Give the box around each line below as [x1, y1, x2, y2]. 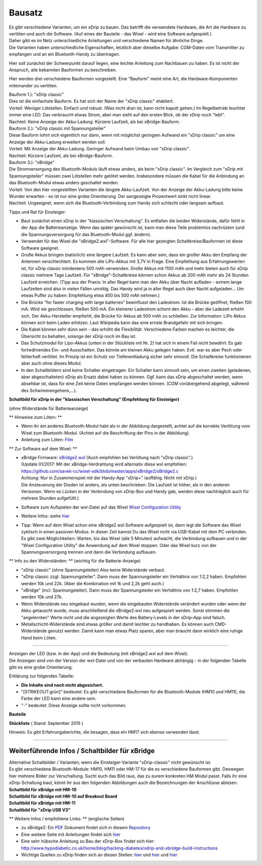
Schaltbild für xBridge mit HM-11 [9, 800, 76, 806]
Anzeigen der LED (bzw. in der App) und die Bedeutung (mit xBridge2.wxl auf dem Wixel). [9, 651, 189, 657]
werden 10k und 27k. [21, 594, 63, 600]
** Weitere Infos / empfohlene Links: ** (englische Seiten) [9, 816, 125, 822]
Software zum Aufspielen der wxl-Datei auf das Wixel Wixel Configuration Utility [21, 504, 181, 510]
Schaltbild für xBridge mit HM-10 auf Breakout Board [9, 793, 117, 799]
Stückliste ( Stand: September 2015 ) [9, 720, 83, 726]
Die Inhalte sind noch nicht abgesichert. [21, 682, 104, 688]
